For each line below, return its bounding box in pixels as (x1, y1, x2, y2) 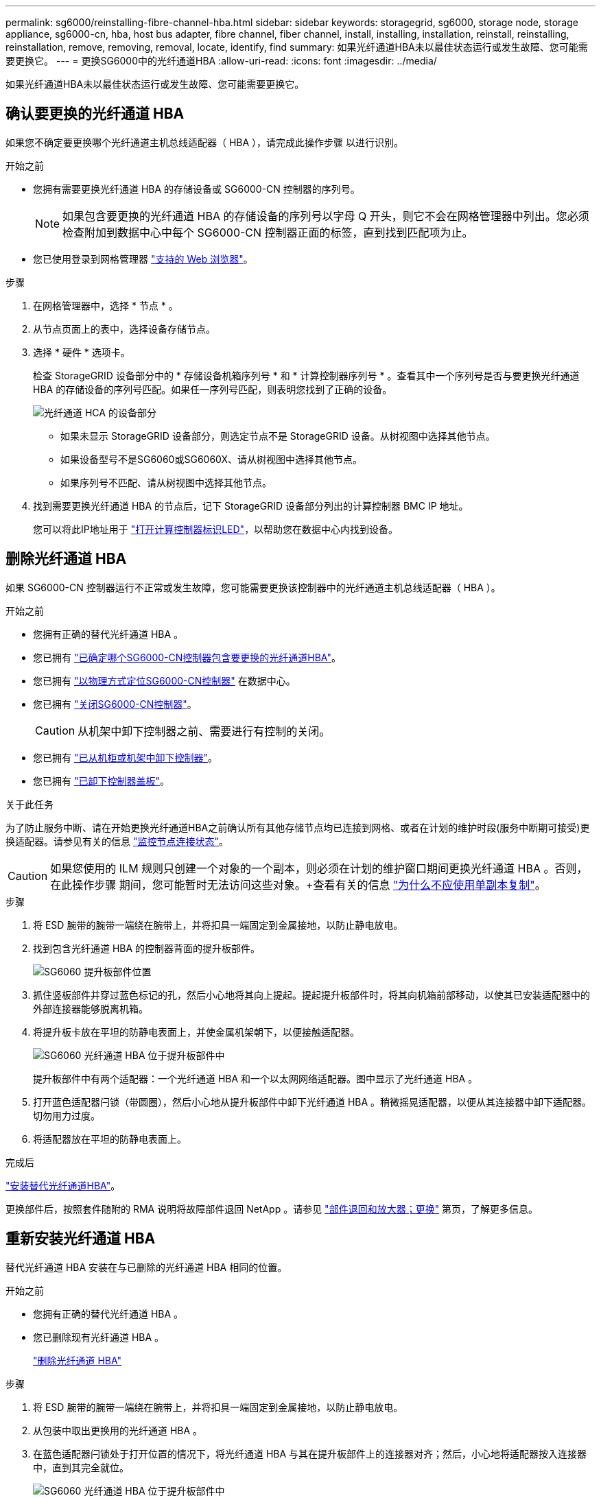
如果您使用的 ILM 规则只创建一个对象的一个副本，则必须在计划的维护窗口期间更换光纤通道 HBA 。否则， (50, 861, 588, 875)
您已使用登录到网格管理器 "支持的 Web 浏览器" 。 (33, 252, 253, 265)
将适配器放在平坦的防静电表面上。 (33, 1132, 187, 1145)
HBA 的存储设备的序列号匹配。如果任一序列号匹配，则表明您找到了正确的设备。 (33, 383, 392, 395)
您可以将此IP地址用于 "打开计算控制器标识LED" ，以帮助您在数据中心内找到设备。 (33, 523, 399, 535)
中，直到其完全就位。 (33, 1461, 129, 1473)
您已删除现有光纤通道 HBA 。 (33, 1331, 165, 1343)
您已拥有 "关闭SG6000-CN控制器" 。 (33, 698, 197, 710)
